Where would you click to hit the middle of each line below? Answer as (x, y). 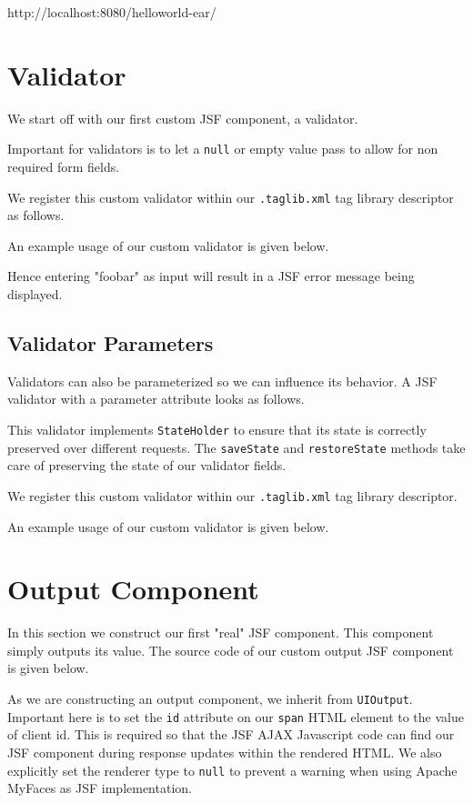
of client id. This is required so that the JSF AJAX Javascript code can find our (231, 734)
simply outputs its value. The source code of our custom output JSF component (231, 650)
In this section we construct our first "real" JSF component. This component (221, 632)
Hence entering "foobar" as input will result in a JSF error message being (211, 276)
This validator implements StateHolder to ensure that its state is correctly (217, 429)
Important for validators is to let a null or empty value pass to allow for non (223, 149)
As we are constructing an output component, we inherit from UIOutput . (210, 699)
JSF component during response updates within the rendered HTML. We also (225, 752)
